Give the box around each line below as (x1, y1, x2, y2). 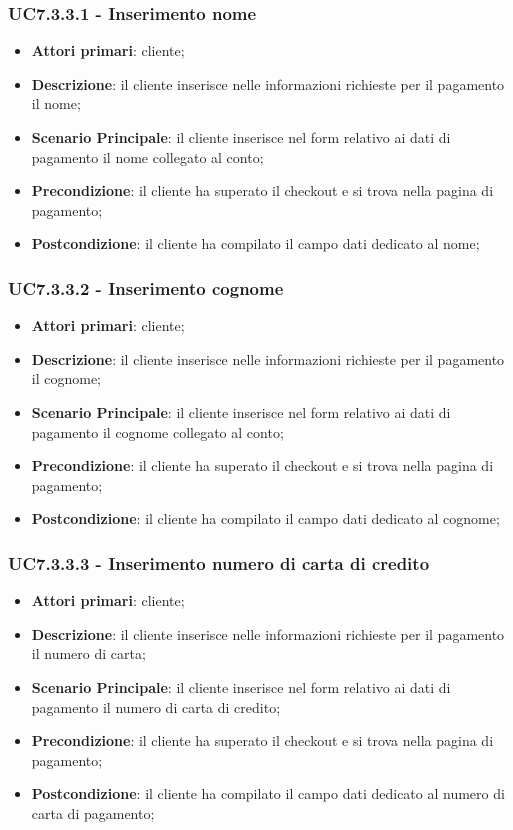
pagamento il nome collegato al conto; (31, 146, 264, 167)
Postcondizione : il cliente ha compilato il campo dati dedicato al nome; (31, 233, 480, 254)
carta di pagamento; (31, 802, 155, 823)
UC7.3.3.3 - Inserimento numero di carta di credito (8, 550, 430, 575)
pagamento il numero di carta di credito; (31, 696, 281, 717)
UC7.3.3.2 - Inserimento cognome (8, 275, 284, 300)
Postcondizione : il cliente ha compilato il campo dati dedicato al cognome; (31, 508, 500, 529)
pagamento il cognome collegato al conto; (31, 421, 284, 442)
